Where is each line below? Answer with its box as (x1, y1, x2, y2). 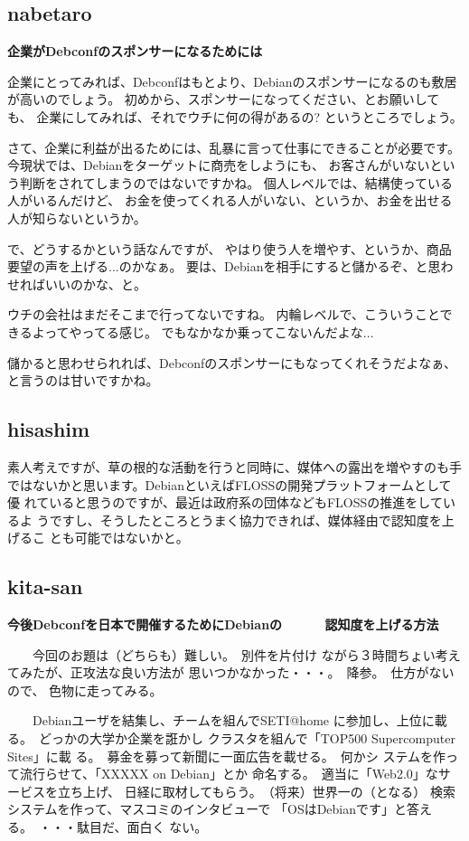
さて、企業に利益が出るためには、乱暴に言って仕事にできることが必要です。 (7, 137, 460, 156)
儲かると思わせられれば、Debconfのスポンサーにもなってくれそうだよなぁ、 (7, 353, 456, 372)
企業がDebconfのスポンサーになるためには (7, 42, 263, 61)
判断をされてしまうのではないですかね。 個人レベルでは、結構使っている (19, 173, 454, 192)
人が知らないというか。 (7, 208, 146, 227)
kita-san (7, 572, 83, 600)
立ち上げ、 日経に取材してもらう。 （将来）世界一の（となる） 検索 (57, 781, 455, 800)
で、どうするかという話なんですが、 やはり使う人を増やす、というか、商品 (7, 239, 452, 258)
